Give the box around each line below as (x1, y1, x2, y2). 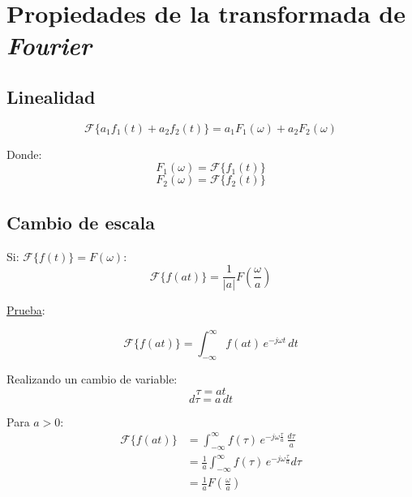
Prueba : (6, 302, 45, 319)
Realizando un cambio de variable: (6, 371, 178, 388)
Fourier (6, 28, 92, 62)
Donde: (6, 145, 42, 162)
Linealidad (6, 84, 96, 109)
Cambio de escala (6, 209, 155, 234)
